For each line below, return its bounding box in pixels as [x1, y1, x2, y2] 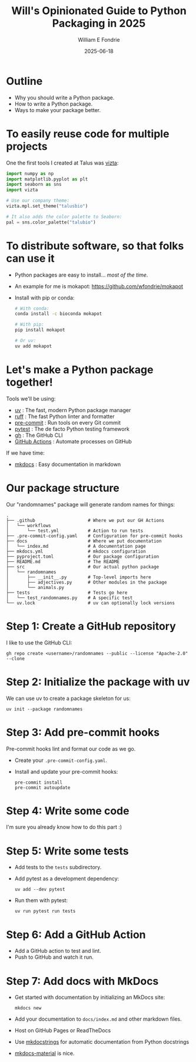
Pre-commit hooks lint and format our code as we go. [6, 745, 136, 752]
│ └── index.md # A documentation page [6, 543, 146, 549]
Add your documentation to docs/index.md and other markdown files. [14, 1015, 182, 1022]
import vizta [6, 187, 38, 193]
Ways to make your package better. [14, 106, 101, 113]
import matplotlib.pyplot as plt [6, 176, 88, 182]
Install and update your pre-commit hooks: [14, 768, 118, 775]
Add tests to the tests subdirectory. [14, 864, 102, 871]
